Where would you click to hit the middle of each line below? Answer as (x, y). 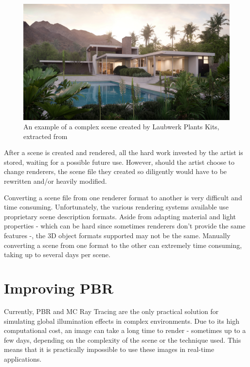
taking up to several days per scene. (57, 254)
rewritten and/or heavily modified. (55, 181)
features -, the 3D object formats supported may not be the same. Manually (117, 236)
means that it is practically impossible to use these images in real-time (109, 349)
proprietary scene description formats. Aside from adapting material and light (120, 216)
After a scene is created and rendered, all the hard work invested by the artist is (124, 152)
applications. (23, 358)
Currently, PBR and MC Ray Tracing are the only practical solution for (111, 311)
